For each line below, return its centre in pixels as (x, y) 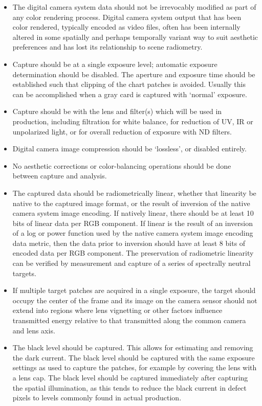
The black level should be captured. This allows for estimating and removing (133, 347)
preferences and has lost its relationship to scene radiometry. (107, 47)
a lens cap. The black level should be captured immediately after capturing (130, 377)
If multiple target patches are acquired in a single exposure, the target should (134, 290)
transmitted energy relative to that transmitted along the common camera (129, 320)
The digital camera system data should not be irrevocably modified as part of (134, 7)
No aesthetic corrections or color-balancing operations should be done (122, 165)
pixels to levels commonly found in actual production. (97, 398)
